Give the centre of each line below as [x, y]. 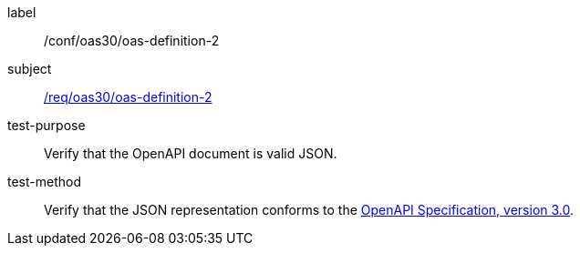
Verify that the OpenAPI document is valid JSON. [191, 153]
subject [30, 69]
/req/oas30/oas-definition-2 [128, 97]
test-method [44, 182]
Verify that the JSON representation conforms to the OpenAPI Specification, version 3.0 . [309, 210]
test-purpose [47, 125]
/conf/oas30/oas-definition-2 [132, 40]
